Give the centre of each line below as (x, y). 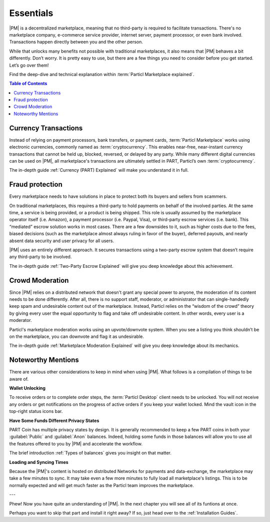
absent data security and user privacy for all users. (62, 241)
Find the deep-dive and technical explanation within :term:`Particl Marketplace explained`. (102, 74)
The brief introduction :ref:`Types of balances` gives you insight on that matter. (90, 453)
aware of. (19, 379)
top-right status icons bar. (36, 411)
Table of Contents (28, 84)
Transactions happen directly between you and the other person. (76, 42)
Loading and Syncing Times (39, 462)
